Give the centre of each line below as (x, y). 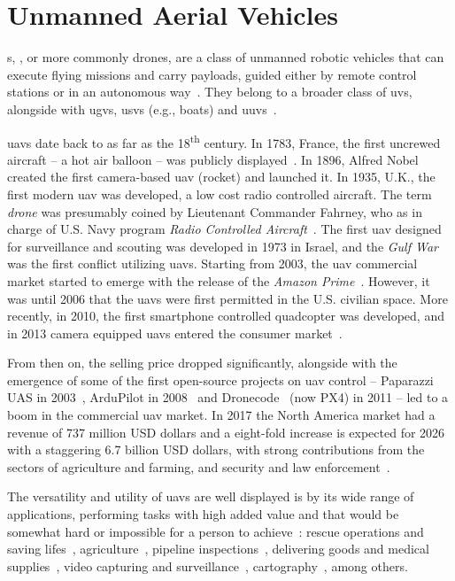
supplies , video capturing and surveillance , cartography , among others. (208, 566)
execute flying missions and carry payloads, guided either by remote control (212, 74)
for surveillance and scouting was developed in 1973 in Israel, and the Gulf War (223, 246)
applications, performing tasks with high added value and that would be (203, 514)
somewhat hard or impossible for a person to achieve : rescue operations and (216, 531)
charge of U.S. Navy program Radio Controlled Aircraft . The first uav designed (224, 229)
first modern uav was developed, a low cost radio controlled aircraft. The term (220, 194)
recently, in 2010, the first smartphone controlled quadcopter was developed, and (226, 316)
